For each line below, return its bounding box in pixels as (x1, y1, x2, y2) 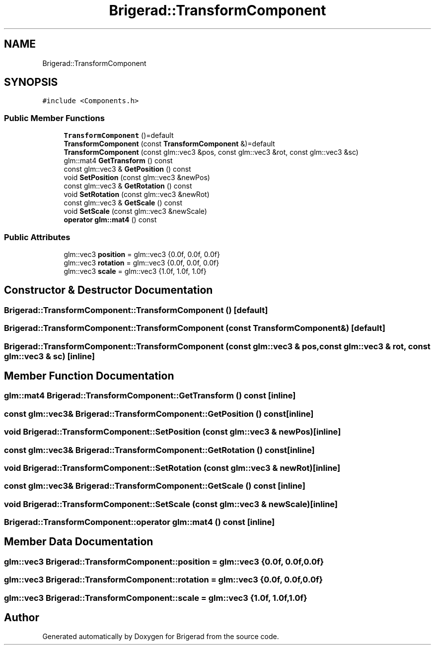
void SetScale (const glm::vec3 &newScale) (64, 207, 207, 216)
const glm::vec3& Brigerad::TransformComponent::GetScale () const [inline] (4, 481, 305, 491)
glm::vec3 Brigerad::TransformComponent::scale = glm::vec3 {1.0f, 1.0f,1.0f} (4, 592, 307, 603)
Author (4, 611, 39, 624)
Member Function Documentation (4, 369, 174, 382)
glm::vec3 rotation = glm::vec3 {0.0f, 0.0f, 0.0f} (64, 258, 219, 267)
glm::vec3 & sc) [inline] (4, 351, 95, 361)
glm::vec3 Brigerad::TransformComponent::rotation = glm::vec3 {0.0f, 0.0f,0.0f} (4, 575, 323, 585)
